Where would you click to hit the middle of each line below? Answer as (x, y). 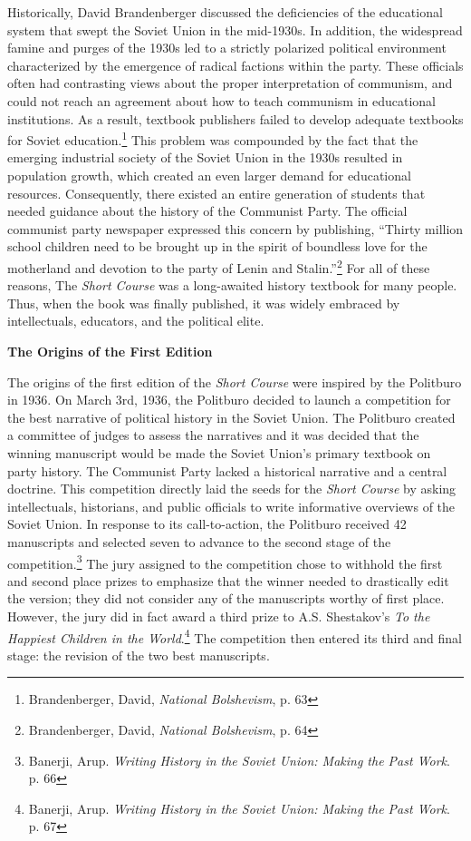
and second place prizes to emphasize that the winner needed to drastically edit (228, 580)
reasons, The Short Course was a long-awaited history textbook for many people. (232, 285)
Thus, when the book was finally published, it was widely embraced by (204, 303)
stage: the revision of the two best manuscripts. (139, 655)
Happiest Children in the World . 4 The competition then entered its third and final (235, 636)
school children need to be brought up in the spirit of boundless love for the (217, 246)
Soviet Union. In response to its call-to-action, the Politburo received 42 (207, 524)
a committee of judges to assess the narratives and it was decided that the (213, 435)
